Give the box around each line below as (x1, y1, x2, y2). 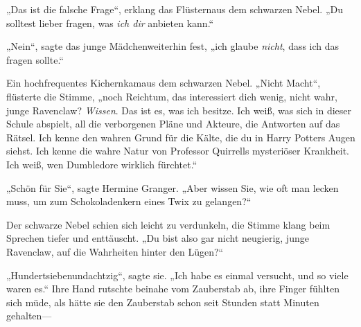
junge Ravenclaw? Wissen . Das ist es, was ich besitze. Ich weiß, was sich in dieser (6, 103, 352, 117)
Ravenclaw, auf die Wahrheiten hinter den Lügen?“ (6, 244, 224, 258)
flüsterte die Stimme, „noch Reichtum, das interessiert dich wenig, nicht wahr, (6, 89, 337, 103)
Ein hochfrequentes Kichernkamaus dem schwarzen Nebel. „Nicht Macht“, (6, 76, 321, 90)
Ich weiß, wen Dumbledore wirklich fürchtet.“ (6, 157, 197, 171)
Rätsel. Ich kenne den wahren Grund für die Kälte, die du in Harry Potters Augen (6, 130, 355, 144)
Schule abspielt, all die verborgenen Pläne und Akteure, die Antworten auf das (6, 116, 340, 131)
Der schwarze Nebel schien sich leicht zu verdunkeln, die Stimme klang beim (6, 217, 331, 231)
